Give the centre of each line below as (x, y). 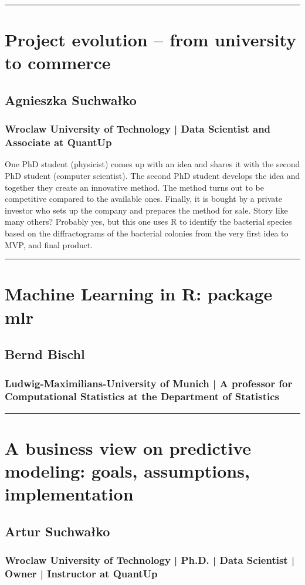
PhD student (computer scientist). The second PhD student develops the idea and (152, 176)
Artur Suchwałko (57, 531)
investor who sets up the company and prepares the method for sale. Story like (146, 210)
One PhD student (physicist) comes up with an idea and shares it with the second (152, 164)
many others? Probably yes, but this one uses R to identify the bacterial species (148, 222)
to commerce (58, 62)
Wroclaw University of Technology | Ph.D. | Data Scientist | (150, 560)
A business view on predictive (128, 447)
